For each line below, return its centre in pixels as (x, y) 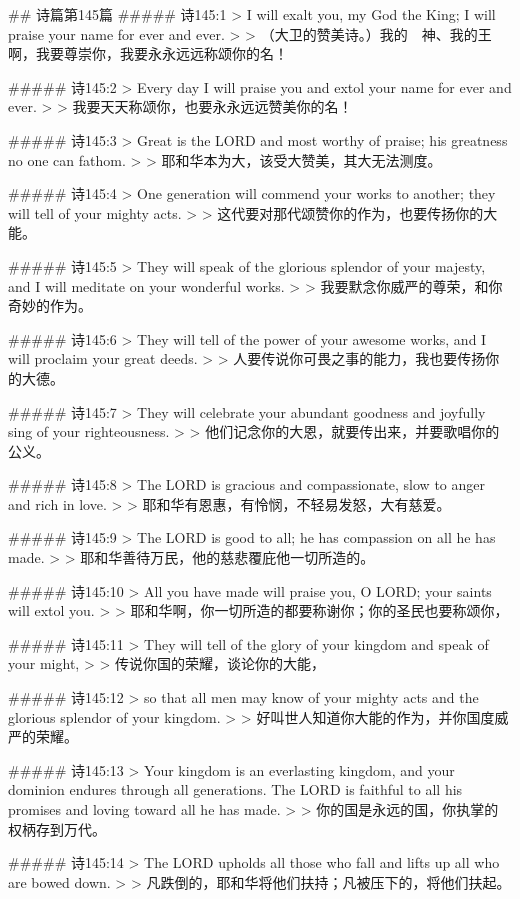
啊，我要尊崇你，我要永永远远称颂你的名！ (148, 53)
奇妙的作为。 (50, 305)
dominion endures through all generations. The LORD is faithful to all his (235, 789)
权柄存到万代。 (57, 828)
